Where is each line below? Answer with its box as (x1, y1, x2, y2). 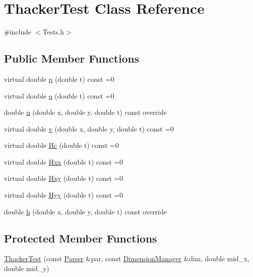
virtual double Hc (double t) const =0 (4, 140, 119, 150)
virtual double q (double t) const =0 (4, 90, 114, 101)
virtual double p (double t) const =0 (4, 73, 114, 84)
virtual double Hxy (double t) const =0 (4, 173, 123, 183)
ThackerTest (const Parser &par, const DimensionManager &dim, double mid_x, (4, 253, 250, 264)
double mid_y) (4, 263, 49, 274)
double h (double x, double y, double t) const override (4, 206, 167, 216)
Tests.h (42, 27, 64, 37)
